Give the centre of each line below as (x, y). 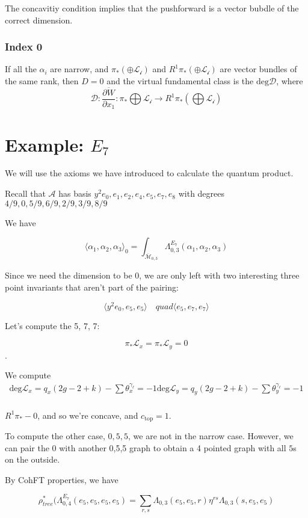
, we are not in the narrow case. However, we (211, 435)
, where (290, 81)
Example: (45, 144)
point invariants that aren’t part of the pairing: (92, 287)
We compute (28, 375)
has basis (75, 193)
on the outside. (32, 459)
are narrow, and (79, 69)
